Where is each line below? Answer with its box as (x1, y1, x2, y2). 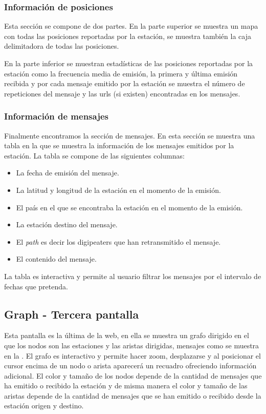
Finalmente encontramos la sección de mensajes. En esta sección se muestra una (4, 130, 255, 141)
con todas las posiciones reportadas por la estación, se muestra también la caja (4, 30, 251, 41)
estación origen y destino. (4, 400, 84, 411)
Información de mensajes (4, 110, 108, 123)
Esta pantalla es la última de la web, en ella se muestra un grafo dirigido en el (4, 330, 249, 341)
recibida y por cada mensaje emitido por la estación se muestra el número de (4, 78, 245, 89)
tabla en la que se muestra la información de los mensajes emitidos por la (4, 140, 234, 151)
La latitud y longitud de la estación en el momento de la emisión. (16, 184, 221, 195)
